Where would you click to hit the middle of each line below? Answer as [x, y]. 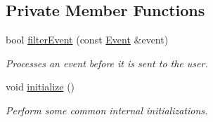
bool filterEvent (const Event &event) [87, 40]
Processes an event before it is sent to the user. [107, 63]
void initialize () [40, 87]
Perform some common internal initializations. [107, 110]
